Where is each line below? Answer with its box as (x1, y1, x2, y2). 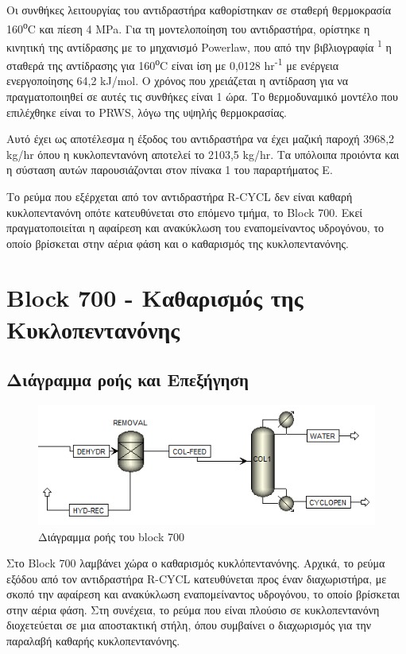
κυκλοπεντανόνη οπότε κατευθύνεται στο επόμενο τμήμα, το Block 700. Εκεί (6, 203, 363, 220)
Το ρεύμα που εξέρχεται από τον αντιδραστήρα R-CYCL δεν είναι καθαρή (6, 188, 353, 204)
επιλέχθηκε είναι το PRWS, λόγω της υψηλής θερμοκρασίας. (6, 103, 288, 120)
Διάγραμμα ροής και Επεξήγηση (6, 367, 249, 392)
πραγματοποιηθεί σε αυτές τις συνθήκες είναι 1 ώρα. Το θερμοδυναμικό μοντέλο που (6, 87, 398, 104)
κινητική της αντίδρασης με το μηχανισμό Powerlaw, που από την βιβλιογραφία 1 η (6, 36, 392, 55)
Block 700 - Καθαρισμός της (6, 281, 304, 314)
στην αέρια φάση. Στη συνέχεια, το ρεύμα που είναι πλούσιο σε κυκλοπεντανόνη (6, 601, 380, 617)
